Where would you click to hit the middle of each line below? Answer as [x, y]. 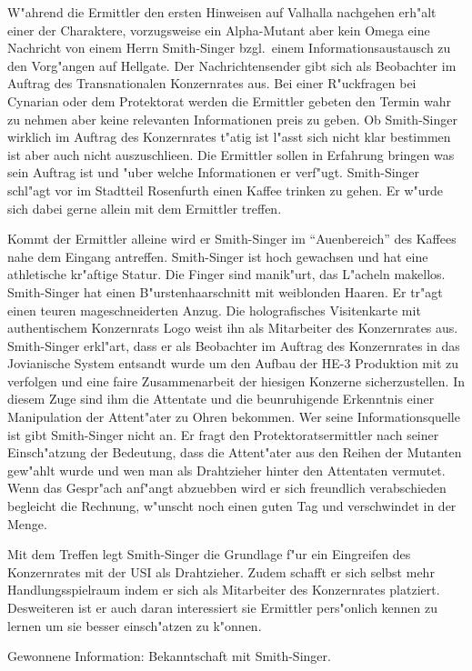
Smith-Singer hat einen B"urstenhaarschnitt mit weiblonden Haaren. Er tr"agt [225, 291]
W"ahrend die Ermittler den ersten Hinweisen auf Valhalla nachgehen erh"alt [222, 12]
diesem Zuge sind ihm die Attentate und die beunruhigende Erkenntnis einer [221, 399]
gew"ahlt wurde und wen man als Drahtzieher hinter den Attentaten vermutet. [226, 470]
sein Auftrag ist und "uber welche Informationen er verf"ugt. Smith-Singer [214, 172]
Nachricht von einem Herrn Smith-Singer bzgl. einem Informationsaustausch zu [229, 48]
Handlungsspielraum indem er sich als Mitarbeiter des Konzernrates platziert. [224, 590]
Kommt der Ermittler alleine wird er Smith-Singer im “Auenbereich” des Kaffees [232, 239]
